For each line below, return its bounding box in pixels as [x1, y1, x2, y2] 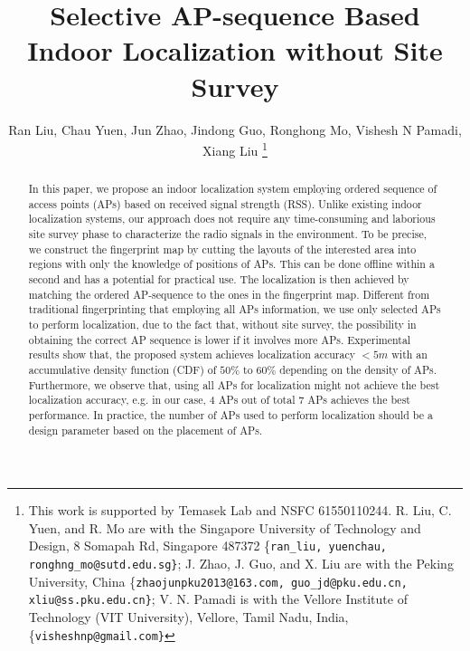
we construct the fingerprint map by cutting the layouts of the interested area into [28, 241, 417, 256]
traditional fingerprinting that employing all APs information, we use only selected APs [28, 302, 441, 317]
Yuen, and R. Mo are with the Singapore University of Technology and [28, 518, 421, 537]
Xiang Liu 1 [202, 139, 268, 159]
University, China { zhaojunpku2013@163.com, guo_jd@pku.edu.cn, [28, 571, 408, 590]
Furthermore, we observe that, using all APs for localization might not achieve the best [28, 377, 440, 392]
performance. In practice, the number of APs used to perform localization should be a [28, 407, 433, 422]
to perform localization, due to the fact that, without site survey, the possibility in [28, 317, 417, 332]
